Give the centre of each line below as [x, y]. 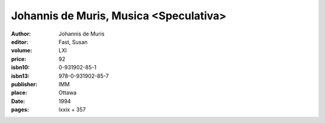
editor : [20, 42]
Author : [21, 34]
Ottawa [68, 93]
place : [19, 93]
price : [19, 59]
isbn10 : [20, 68]
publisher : [24, 84]
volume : [22, 51]
